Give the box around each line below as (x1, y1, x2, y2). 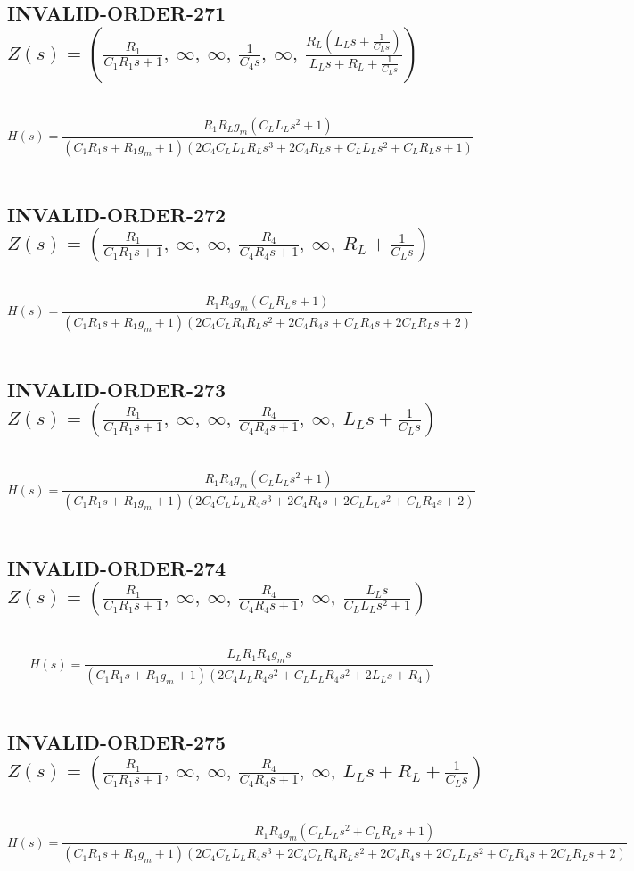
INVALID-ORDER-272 (7, 200, 226, 228)
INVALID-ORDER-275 (7, 728, 226, 756)
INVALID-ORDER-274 (7, 553, 226, 581)
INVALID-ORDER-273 (7, 375, 226, 402)
